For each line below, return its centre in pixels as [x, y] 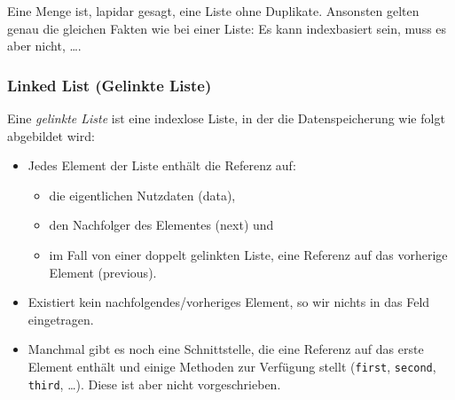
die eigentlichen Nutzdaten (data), [142, 195]
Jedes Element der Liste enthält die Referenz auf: [162, 165]
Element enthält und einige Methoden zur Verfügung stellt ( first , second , [232, 366]
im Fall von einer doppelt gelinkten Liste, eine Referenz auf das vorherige [248, 254]
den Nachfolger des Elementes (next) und [161, 225]
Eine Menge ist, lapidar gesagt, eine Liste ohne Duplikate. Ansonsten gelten [213, 11]
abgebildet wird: [51, 135]
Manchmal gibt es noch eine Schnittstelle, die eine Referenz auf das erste [226, 349]
